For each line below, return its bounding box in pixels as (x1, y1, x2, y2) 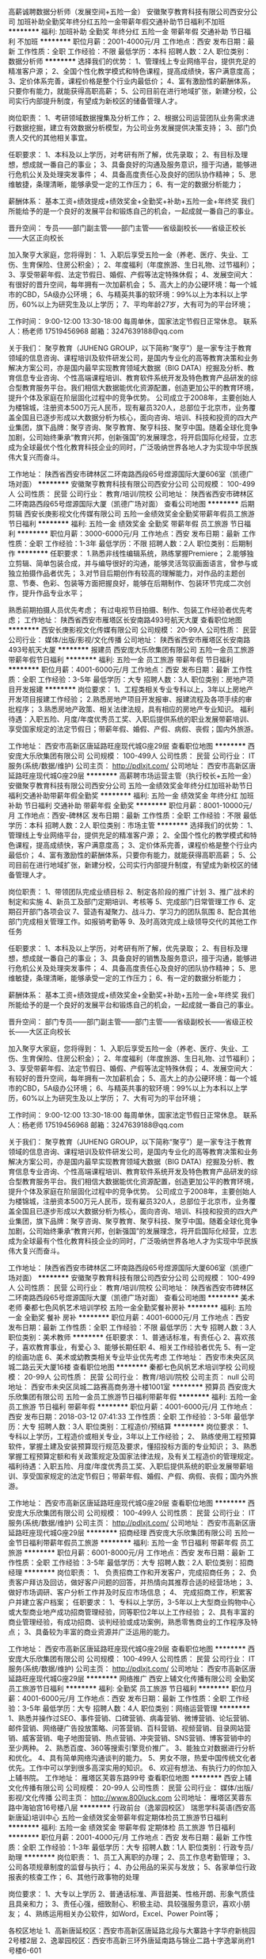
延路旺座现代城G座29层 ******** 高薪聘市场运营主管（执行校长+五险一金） (8, 771, 256, 780)
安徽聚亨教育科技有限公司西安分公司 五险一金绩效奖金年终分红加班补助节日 (8, 781, 253, 790)
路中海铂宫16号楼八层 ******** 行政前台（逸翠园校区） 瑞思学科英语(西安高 (8, 1803, 256, 1812)
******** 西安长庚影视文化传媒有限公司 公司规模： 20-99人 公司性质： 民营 (8, 625, 257, 634)
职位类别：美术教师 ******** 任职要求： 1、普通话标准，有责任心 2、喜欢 (8, 1333, 249, 1341)
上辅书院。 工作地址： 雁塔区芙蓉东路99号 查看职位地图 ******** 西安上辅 (8, 1773, 252, 1782)
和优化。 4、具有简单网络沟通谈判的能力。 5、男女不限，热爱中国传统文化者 (8, 1753, 257, 1762)
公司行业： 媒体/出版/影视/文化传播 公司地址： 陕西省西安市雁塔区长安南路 (8, 635, 251, 645)
